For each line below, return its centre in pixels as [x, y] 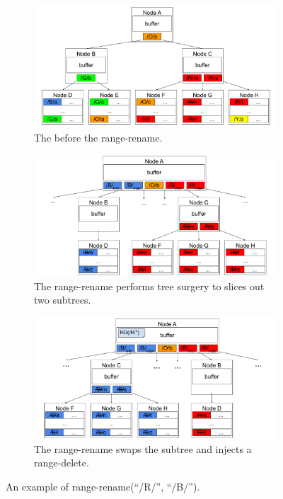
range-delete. [62, 463]
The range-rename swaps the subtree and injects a [143, 448]
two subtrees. [63, 300]
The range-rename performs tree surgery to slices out [149, 286]
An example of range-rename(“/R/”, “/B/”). [103, 486]
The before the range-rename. [98, 137]
